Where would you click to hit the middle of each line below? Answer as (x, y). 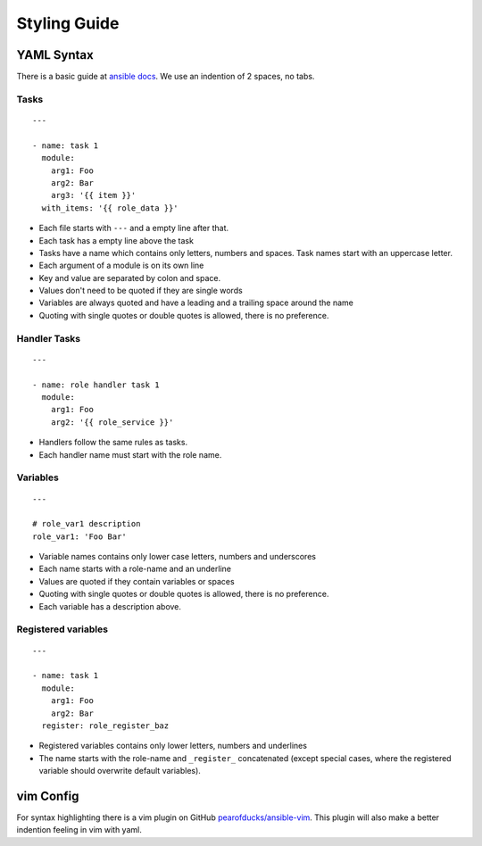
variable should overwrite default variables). (120, 771)
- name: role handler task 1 (96, 385)
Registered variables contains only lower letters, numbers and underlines (173, 746)
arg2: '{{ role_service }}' (112, 422)
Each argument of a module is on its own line (121, 265)
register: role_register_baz (105, 726)
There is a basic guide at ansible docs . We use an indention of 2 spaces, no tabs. (166, 77)
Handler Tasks (48, 338)
